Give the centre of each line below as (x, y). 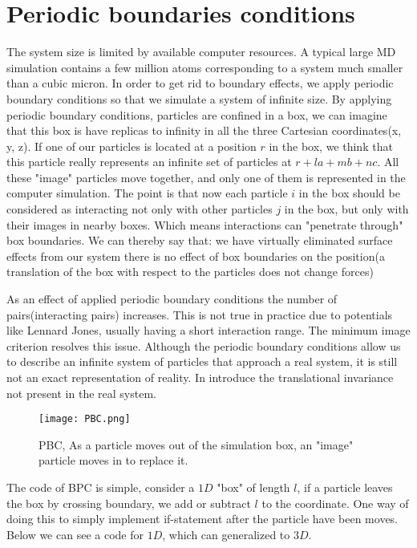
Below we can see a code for (75, 534)
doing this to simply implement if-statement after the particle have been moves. (202, 519)
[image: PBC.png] (85, 419)
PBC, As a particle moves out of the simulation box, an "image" (196, 444)
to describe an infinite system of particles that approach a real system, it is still (202, 361)
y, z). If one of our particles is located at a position (132, 146)
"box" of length (253, 487)
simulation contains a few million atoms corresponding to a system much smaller (205, 67)
